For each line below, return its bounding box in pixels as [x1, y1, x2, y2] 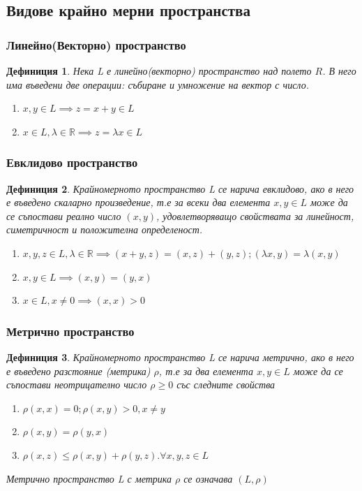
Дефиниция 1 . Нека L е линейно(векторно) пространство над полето [6, 64, 312, 78]
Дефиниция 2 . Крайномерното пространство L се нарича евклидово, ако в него [6, 181, 354, 196]
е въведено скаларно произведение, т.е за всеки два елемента [6, 195, 271, 210]
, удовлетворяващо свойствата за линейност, [156, 208, 354, 223]
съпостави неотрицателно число [6, 377, 147, 392]
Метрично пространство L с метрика [6, 471, 172, 485]
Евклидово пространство [6, 154, 138, 171]
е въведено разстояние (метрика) [6, 363, 151, 378]
